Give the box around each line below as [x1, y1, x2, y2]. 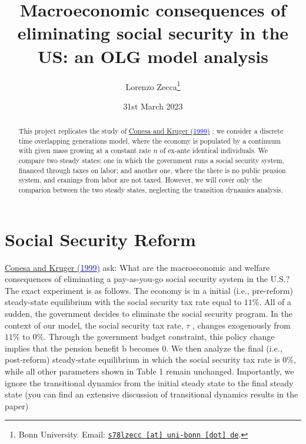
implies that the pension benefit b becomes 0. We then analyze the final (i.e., [5, 342, 282, 354]
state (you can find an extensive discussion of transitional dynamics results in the [5, 388, 298, 400]
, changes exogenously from [192, 319, 291, 331]
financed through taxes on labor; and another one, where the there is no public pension [18, 165, 286, 175]
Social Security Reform [5, 227, 196, 251]
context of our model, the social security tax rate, [5, 319, 184, 331]
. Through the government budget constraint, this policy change [44, 330, 275, 343]
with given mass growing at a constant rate [18, 145, 151, 155]
